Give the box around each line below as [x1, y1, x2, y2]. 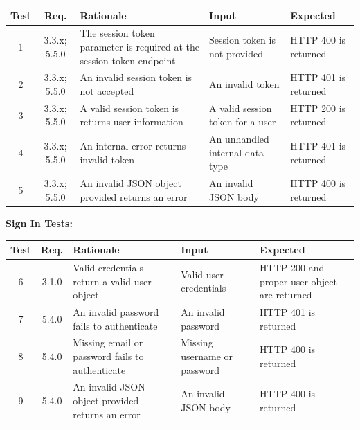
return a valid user [73, 274, 152, 288]
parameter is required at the [80, 39, 199, 53]
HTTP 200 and [260, 260, 325, 274]
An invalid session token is [80, 70, 192, 84]
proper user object [260, 274, 337, 288]
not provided [209, 46, 263, 60]
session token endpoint [80, 53, 176, 67]
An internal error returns [80, 138, 186, 153]
